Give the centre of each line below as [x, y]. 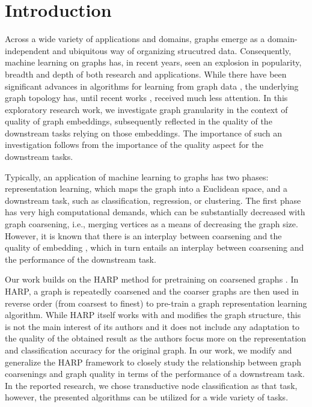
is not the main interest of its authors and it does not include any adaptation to [152, 326]
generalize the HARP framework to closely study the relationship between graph [153, 362]
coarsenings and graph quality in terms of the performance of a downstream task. [155, 374]
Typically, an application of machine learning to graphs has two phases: [137, 176]
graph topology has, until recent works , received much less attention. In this [146, 98]
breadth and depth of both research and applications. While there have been [146, 74]
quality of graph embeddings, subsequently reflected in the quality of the [139, 121]
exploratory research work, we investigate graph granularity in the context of [146, 109]
